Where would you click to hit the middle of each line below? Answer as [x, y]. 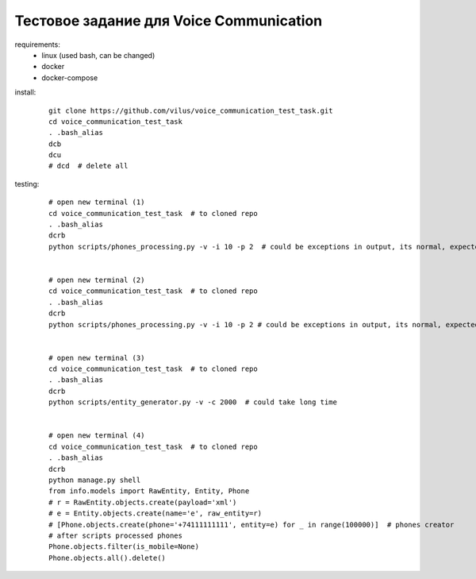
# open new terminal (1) [97, 202]
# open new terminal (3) [97, 358]
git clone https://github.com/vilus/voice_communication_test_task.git [191, 110]
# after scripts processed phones [115, 535]
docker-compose [70, 77]
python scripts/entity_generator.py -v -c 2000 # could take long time [193, 402]
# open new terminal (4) [97, 436]
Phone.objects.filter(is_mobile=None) [124, 547]
